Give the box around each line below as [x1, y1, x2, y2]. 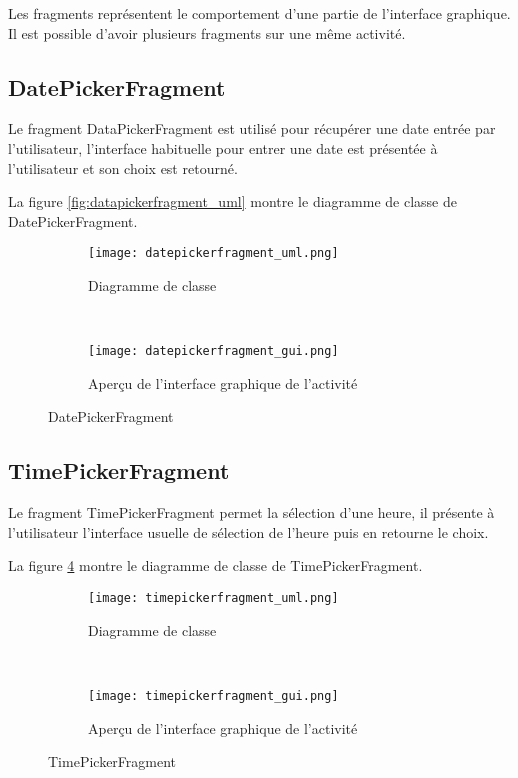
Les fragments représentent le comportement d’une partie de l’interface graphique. [8, 3, 511, 23]
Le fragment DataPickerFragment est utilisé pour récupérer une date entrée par [8, 118, 496, 139]
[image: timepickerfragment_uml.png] [88, 591, 339, 606]
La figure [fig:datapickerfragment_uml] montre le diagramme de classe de [8, 191, 457, 212]
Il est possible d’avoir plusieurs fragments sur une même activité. [8, 22, 406, 43]
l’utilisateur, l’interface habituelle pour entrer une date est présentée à [8, 137, 438, 158]
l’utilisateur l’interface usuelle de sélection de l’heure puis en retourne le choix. [8, 521, 489, 542]
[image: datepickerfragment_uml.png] [88, 246, 339, 261]
